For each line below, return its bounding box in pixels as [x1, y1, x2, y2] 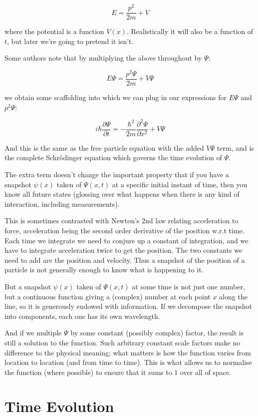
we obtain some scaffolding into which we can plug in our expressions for [4, 92, 227, 103]
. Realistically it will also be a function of [126, 26, 254, 37]
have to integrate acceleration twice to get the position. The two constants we [4, 245, 243, 255]
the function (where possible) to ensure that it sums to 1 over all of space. [4, 366, 231, 377]
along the [219, 291, 248, 301]
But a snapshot [4, 281, 51, 291]
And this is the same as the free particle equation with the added [4, 142, 204, 153]
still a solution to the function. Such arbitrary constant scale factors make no [4, 337, 241, 347]
